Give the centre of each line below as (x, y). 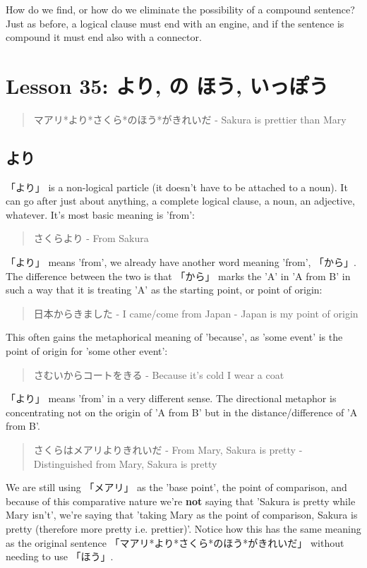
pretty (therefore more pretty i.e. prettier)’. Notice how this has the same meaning (183, 528)
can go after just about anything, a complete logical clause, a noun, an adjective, (180, 201)
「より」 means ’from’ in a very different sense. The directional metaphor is (171, 398)
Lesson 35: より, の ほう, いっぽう (167, 85)
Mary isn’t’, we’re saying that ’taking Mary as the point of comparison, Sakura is (182, 515)
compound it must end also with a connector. (104, 37)
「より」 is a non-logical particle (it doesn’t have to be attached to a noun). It (177, 187)
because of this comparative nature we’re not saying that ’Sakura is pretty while (181, 501)
